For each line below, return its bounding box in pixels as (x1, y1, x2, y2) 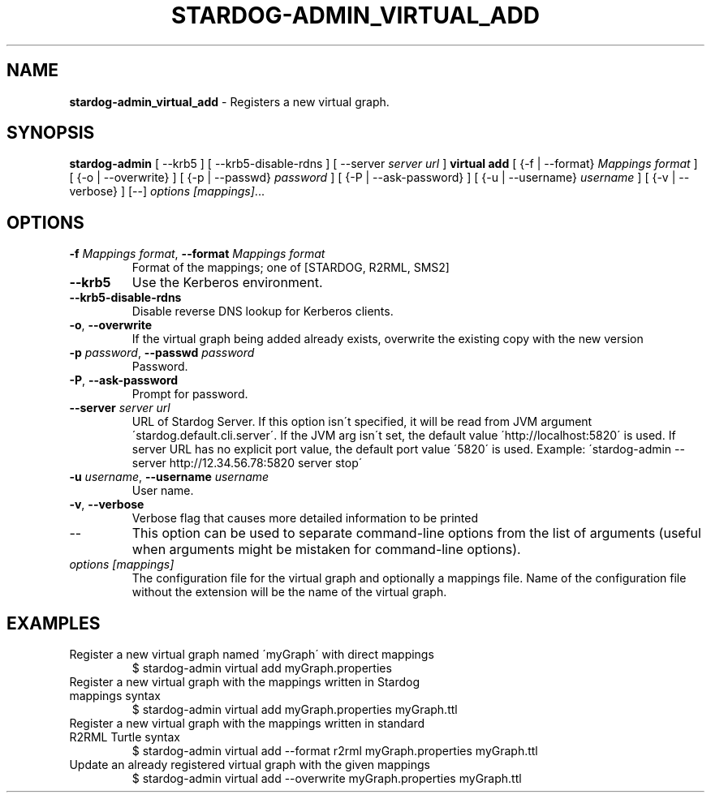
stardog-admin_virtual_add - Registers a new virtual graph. (69, 94, 390, 109)
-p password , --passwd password (69, 346, 255, 360)
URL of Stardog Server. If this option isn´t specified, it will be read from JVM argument (131, 415, 592, 429)
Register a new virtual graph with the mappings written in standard (69, 716, 425, 731)
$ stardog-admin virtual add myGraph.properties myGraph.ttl (131, 702, 458, 717)
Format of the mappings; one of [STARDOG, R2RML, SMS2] (131, 260, 450, 275)
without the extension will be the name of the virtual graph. (131, 585, 447, 599)
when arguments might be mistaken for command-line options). (131, 541, 521, 558)
